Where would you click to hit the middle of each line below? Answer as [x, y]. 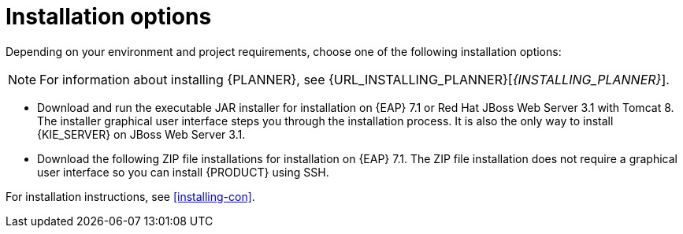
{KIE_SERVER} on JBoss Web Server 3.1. [141, 134]
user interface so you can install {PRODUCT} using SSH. [183, 172]
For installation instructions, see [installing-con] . [130, 196]
